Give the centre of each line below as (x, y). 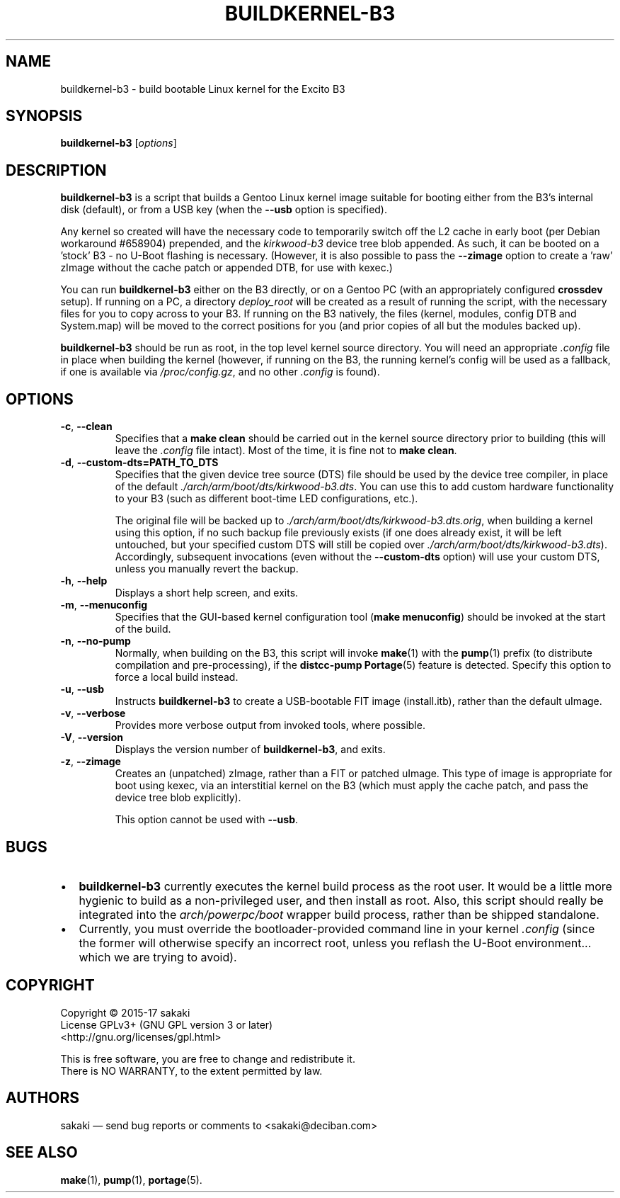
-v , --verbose (93, 713)
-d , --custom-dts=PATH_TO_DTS (139, 463)
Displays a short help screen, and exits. (207, 593)
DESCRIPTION (56, 170)
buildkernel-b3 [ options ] (119, 143)
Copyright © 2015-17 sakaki (125, 1012)
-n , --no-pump (96, 641)
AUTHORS (43, 1098)
